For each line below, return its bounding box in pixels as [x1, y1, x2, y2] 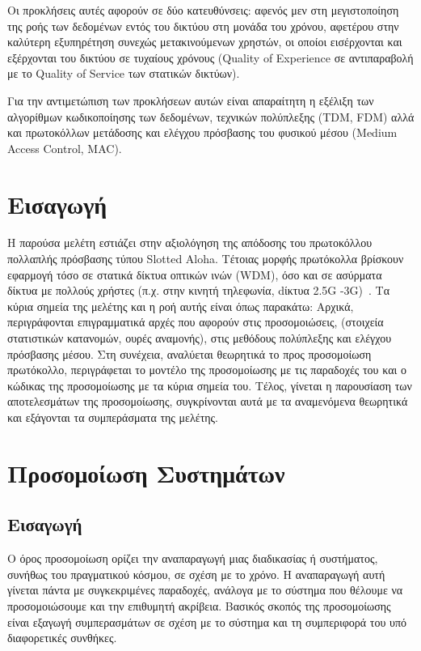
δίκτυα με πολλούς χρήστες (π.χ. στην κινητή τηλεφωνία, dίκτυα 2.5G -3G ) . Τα [7, 282, 390, 299]
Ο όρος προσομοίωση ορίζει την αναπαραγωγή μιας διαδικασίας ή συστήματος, [7, 550, 378, 567]
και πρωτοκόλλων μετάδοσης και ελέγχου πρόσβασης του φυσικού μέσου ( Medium [7, 124, 398, 141]
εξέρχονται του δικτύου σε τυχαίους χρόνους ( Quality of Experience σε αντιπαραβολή [7, 49, 414, 66]
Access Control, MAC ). [7, 139, 122, 156]
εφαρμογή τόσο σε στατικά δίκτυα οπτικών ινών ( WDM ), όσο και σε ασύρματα [7, 266, 382, 283]
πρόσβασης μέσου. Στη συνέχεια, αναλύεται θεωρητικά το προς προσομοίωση [7, 345, 372, 362]
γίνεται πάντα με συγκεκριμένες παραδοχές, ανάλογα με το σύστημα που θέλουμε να [7, 581, 403, 598]
